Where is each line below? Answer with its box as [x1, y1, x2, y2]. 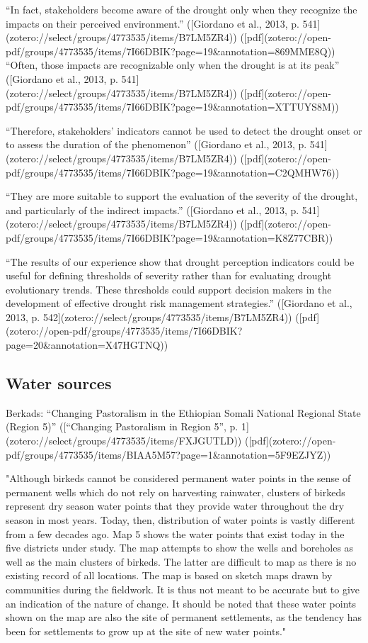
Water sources [6, 372, 112, 394]
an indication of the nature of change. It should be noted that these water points [6, 596, 356, 610]
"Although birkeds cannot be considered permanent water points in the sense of [6, 471, 351, 486]
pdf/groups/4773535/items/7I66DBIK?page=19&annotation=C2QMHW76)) [6, 164, 340, 179]
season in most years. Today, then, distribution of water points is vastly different [6, 513, 355, 527]
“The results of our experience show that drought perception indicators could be [6, 254, 355, 269]
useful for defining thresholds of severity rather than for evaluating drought [6, 268, 332, 283]
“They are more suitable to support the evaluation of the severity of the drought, [6, 189, 358, 203]
